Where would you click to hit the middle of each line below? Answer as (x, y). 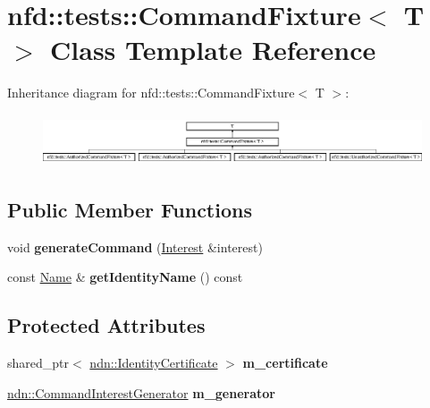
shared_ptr (38, 363)
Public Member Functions (130, 209)
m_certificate (285, 363)
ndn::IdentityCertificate (154, 363)
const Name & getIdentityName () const (125, 277)
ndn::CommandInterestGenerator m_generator (141, 392)
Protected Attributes (106, 325)
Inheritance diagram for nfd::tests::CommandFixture (151, 93)
